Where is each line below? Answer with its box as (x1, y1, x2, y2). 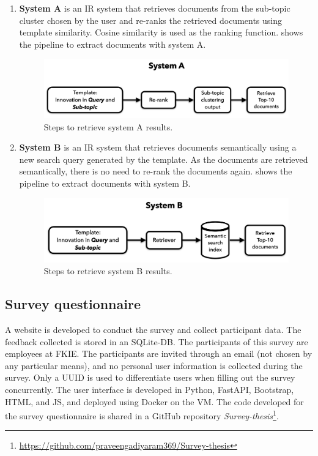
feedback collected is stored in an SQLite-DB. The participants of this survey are (5, 335, 308, 348)
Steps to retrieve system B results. (43, 264, 172, 277)
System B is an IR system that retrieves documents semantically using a (19, 141, 297, 154)
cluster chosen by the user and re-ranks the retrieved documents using (19, 13, 283, 26)
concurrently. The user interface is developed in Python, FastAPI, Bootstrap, (5, 383, 294, 395)
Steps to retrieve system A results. (43, 120, 173, 133)
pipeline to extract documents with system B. (19, 176, 191, 189)
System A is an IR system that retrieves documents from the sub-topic (19, 2, 290, 14)
